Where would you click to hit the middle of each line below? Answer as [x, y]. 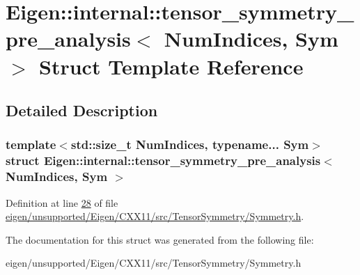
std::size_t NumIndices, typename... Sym [190, 144]
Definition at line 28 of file [62, 202]
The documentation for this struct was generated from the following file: [160, 239]
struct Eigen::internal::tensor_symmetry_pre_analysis [163, 160]
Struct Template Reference [171, 66]
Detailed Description [82, 110]
